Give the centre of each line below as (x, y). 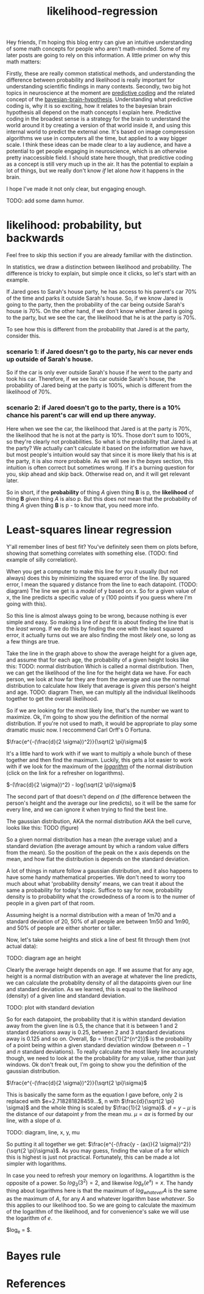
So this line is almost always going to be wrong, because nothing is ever (97, 615)
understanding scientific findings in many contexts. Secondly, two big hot (98, 87)
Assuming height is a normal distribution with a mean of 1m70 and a (91, 914)
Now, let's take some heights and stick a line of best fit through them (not (98, 939)
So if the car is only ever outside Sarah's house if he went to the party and (100, 372)
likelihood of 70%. (29, 392)
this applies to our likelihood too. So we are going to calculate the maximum (101, 1205)
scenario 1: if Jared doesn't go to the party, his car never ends (100, 352)
